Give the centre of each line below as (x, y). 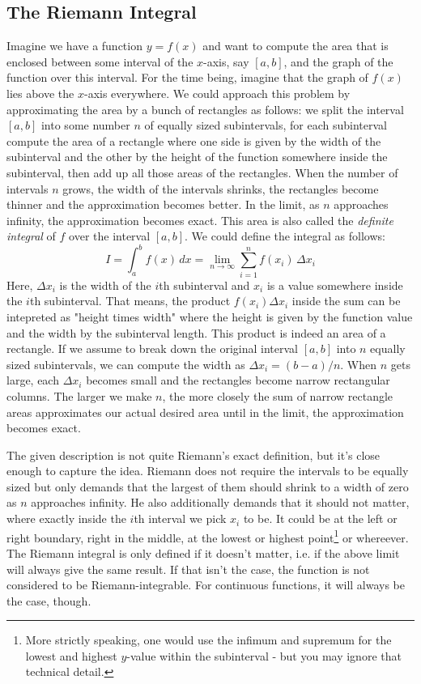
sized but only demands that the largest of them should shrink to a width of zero (208, 486)
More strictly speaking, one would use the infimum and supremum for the (208, 640)
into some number (85, 125)
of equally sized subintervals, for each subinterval (266, 125)
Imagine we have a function (74, 46)
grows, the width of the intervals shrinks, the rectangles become (221, 188)
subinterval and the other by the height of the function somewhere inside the (197, 157)
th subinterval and (204, 285)
